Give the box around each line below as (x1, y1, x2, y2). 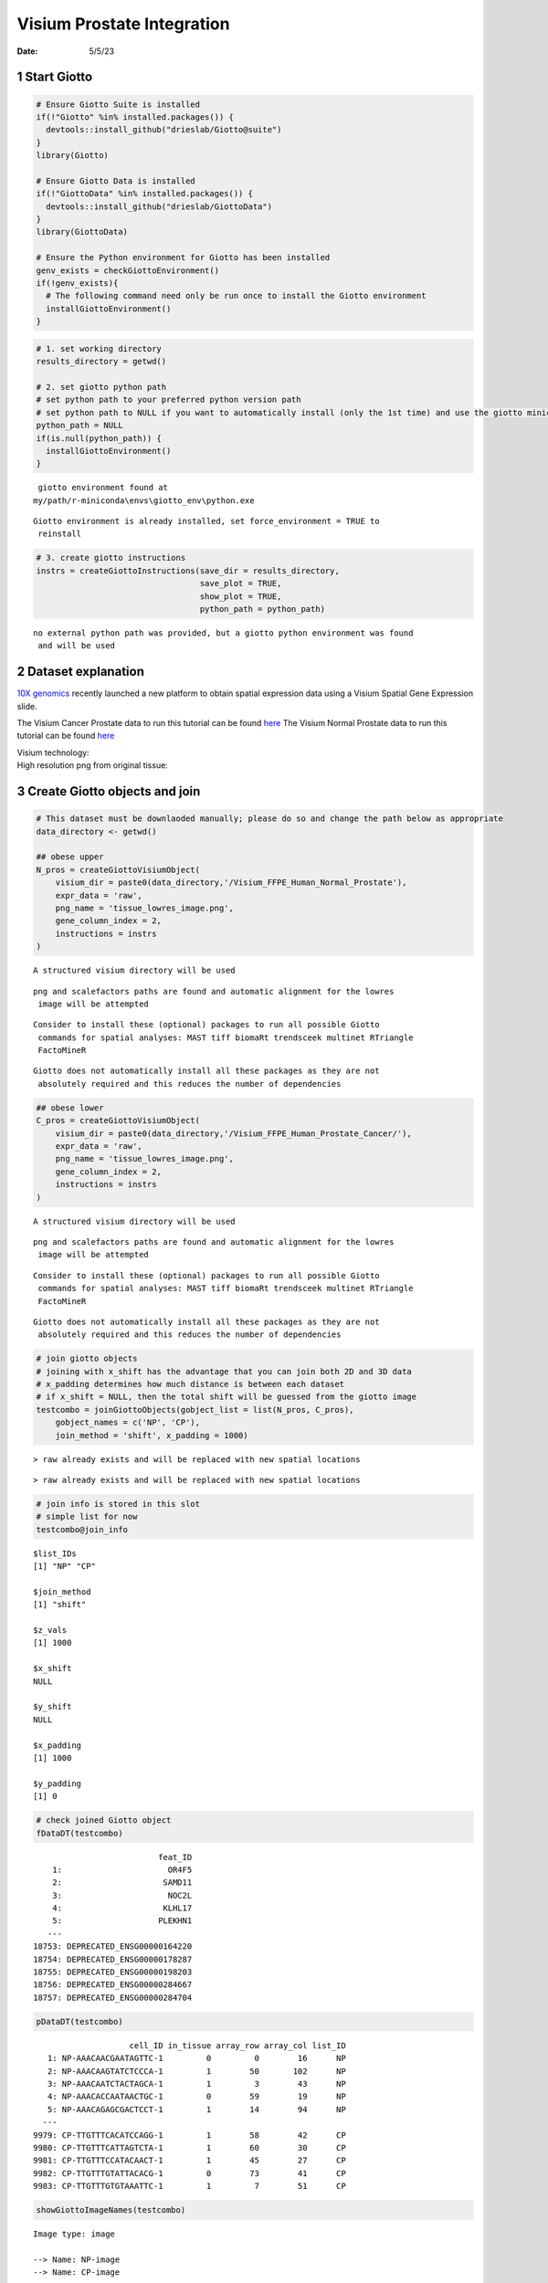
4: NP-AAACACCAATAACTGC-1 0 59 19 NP (47, 2091, 346, 2102)
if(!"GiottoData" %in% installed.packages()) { (36, 188, 253, 199)
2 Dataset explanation (16, 664, 145, 679)
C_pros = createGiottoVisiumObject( (36, 1115, 201, 1126)
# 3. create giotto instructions (36, 552, 186, 563)
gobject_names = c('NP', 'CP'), (55, 1417, 201, 1428)
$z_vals (33, 1625, 68, 1636)
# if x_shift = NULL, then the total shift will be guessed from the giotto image (36, 1392, 417, 1402)
